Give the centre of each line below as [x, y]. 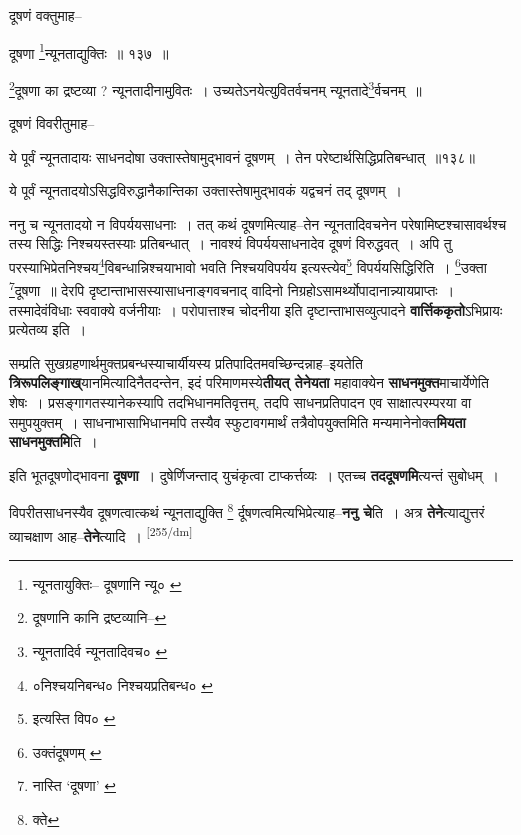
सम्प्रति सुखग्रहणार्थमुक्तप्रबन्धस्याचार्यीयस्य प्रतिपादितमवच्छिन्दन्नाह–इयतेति [186, 362]
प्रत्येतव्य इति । [48, 329]
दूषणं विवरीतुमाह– [52, 123]
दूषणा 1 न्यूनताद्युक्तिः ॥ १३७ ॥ [89, 51]
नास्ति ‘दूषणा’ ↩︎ [74, 785]
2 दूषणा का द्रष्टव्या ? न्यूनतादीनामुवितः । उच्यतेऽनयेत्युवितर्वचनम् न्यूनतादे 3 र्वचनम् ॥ [215, 88]
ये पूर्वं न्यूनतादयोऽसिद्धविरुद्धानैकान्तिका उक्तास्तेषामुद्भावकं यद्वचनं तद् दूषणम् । [205, 190]
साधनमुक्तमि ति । [53, 441]
